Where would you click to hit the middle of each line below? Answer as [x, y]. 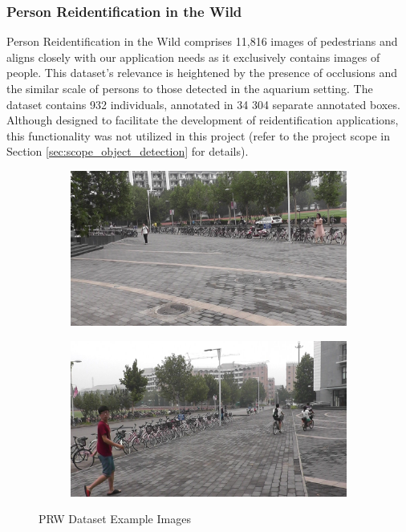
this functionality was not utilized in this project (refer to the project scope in [199, 135]
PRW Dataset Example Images [115, 519]
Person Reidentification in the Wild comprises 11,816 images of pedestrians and [202, 41]
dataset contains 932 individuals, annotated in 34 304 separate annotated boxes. [203, 104]
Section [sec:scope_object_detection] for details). [128, 151]
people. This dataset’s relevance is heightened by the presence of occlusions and [202, 73]
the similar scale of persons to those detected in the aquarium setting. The [190, 88]
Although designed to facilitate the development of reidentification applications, [203, 120]
